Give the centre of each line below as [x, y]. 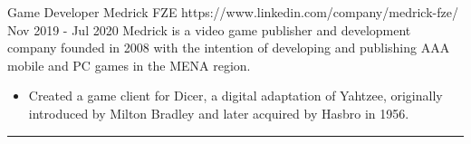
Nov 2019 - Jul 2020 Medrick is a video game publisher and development [209, 29]
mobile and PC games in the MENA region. [129, 65]
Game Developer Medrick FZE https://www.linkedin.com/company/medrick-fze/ [233, 12]
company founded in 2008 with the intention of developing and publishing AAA [229, 48]
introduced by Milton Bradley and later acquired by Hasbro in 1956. [219, 113]
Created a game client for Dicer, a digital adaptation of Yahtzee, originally [235, 96]
